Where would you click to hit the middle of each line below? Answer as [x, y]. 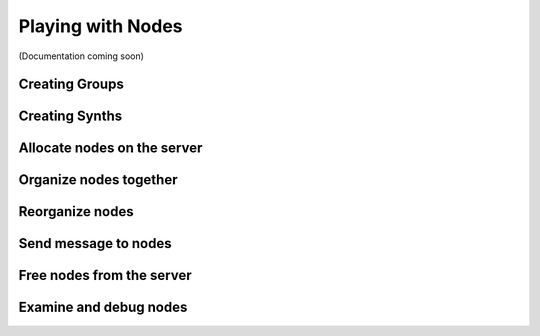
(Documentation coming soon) [81, 56]
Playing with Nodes [101, 26]
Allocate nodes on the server [110, 148]
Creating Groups [71, 84]
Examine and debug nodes [103, 307]
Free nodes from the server [105, 275]
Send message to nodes [95, 243]
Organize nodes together [98, 180]
